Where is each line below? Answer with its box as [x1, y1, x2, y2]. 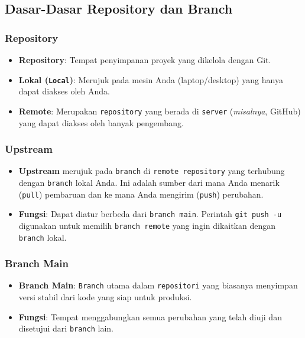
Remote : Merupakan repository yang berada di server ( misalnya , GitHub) [18, 104, 301, 117]
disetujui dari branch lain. [18, 322, 113, 334]
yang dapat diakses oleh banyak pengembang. [18, 116, 184, 129]
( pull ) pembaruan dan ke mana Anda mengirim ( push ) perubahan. [18, 188, 264, 200]
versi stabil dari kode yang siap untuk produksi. [18, 291, 192, 303]
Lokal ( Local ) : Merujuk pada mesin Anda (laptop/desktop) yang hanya [18, 73, 283, 86]
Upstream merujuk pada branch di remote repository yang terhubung [18, 165, 285, 177]
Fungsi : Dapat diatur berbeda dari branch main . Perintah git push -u [18, 208, 282, 220]
